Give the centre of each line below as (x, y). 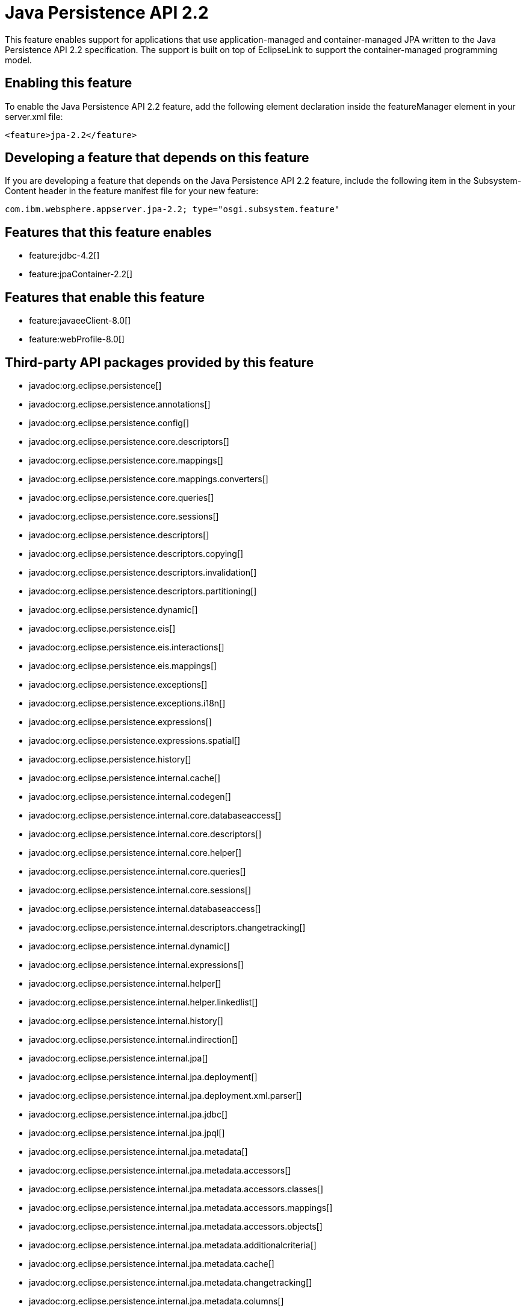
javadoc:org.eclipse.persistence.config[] (109, 423)
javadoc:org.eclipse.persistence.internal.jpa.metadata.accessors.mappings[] (181, 1207)
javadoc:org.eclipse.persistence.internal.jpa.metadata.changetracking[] (171, 1282)
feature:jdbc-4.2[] (64, 256)
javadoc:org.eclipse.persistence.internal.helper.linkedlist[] (144, 1002)
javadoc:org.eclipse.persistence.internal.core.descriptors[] (145, 834)
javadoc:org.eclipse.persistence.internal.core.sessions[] (140, 890)
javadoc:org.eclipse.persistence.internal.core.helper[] (135, 852)
